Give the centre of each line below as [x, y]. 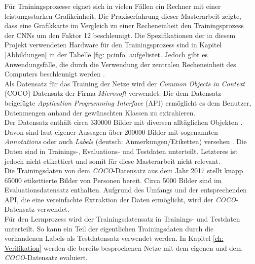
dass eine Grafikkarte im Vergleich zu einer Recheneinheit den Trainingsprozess [124, 25]
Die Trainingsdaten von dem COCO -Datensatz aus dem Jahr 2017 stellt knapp [124, 170]
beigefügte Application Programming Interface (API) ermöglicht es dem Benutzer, [128, 102]
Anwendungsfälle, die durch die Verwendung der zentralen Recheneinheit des [120, 64]
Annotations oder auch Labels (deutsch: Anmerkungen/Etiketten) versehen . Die [126, 141]
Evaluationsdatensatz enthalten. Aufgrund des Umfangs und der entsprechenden [126, 190]
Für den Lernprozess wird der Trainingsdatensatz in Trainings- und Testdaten [122, 219]
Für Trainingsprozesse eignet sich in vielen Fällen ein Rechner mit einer [113, 6]
